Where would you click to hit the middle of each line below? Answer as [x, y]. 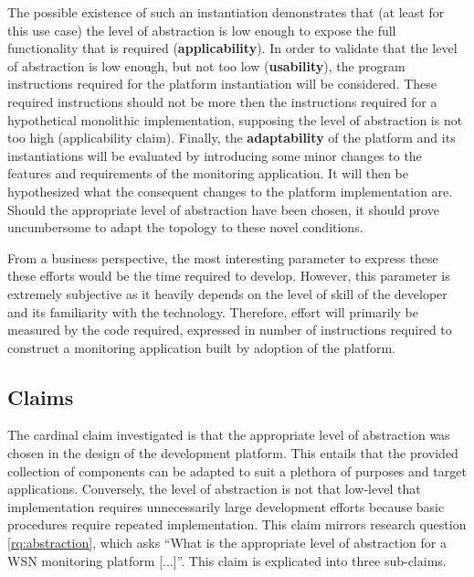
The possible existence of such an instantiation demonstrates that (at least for [226, 12]
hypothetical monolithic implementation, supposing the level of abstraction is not [235, 119]
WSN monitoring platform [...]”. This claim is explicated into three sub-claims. [227, 560]
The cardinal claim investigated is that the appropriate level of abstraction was [229, 435]
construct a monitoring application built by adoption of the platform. [201, 347]
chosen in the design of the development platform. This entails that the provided [233, 453]
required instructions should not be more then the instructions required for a [222, 101]
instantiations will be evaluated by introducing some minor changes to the [215, 155]
